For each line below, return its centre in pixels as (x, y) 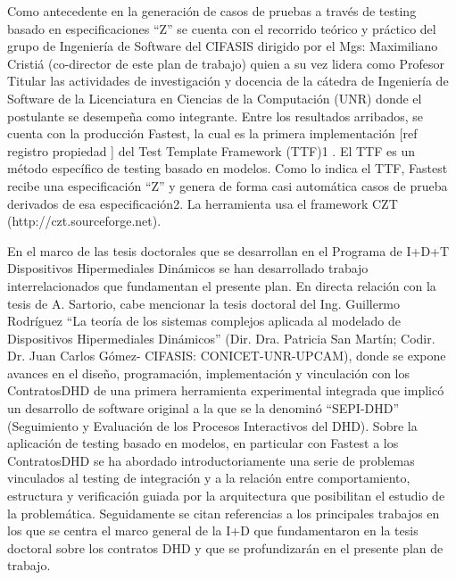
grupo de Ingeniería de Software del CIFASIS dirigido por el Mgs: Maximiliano (223, 46)
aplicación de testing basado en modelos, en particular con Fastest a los (203, 443)
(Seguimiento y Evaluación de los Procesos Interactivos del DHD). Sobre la (212, 425)
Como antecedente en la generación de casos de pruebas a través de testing (212, 11)
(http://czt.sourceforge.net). (84, 221)
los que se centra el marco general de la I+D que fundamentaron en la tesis (213, 530)
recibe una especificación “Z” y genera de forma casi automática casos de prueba (228, 185)
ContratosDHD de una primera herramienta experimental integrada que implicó (226, 390)
